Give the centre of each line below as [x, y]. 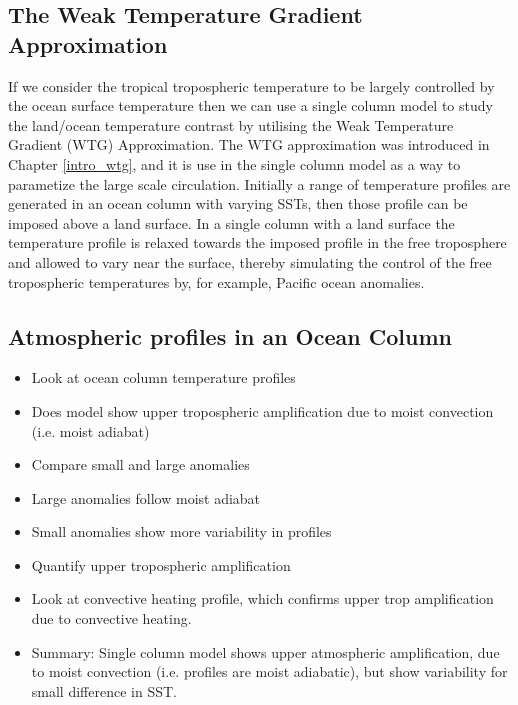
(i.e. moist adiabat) [90, 430]
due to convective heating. [111, 618]
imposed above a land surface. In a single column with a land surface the [231, 222]
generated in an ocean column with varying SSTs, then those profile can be [238, 203]
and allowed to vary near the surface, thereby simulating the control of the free [250, 261]
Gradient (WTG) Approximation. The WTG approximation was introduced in [249, 144]
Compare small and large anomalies [140, 464]
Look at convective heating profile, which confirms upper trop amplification [262, 598]
